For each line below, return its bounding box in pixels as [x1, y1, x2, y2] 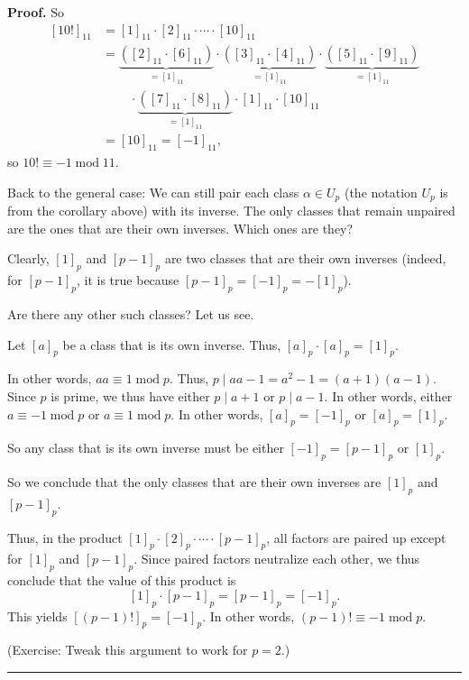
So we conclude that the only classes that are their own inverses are [7, 473, 382, 492]
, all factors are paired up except [266, 528, 446, 547]
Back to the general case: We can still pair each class [7, 182, 299, 201]
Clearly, [7, 249, 50, 268]
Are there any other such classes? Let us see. [7, 304, 254, 323]
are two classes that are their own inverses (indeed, [164, 249, 446, 268]
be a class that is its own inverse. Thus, [62, 335, 281, 354]
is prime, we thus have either [51, 386, 210, 405]
